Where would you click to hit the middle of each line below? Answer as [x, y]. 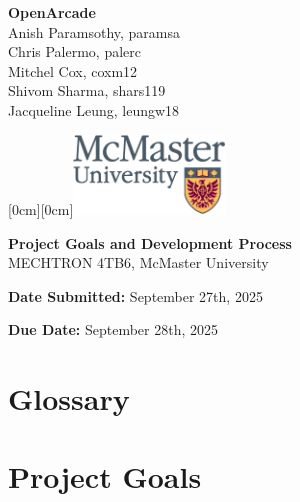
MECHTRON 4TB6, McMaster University [138, 262]
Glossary [69, 398]
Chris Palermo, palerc [74, 51]
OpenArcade [52, 12]
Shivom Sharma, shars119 [87, 90]
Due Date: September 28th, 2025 [113, 329]
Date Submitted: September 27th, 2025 [135, 295]
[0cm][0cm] [41, 208]
